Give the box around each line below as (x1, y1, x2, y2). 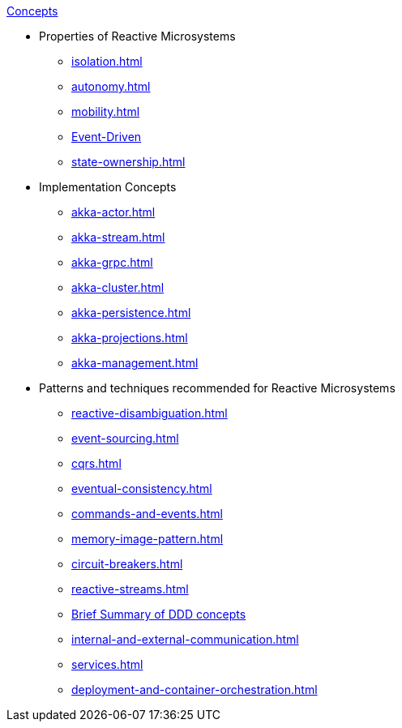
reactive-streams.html (71, 582, 189, 596)
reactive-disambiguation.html (71, 406, 228, 420)
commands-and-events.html (71, 507, 223, 520)
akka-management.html (71, 356, 199, 370)
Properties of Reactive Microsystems (39, 29, 236, 43)
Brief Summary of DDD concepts (71, 607, 246, 621)
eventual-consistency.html (71, 482, 212, 495)
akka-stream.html (71, 230, 165, 244)
